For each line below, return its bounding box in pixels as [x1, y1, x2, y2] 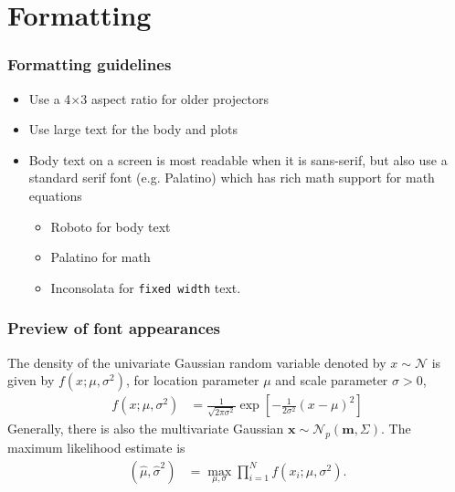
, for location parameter [125, 371, 259, 390]
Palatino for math [50, 247, 151, 267]
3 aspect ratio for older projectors [80, 89, 269, 108]
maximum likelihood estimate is [7, 438, 185, 457]
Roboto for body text [50, 216, 171, 236]
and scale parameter [275, 371, 388, 390]
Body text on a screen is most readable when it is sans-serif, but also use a [28, 150, 448, 169]
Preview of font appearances [7, 317, 221, 340]
